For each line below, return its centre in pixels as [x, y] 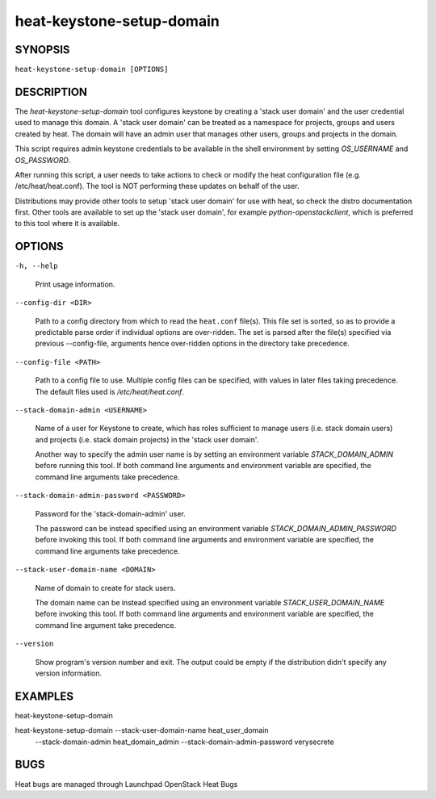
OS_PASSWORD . [43, 160]
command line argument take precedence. [106, 625]
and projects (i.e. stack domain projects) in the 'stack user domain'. [147, 439]
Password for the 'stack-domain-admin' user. [110, 513]
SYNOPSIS [42, 50]
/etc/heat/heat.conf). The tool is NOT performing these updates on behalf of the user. [157, 186]
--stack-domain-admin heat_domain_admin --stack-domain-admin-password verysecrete [184, 742]
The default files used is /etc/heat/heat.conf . [110, 391]
